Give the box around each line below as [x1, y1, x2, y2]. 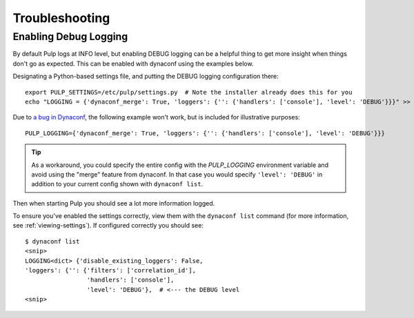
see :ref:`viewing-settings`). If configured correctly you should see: [12, 221, 204, 230]
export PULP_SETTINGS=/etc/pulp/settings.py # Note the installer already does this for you [25, 88, 353, 96]
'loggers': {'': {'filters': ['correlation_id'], [25, 266, 197, 275]
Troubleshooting [12, 10, 110, 26]
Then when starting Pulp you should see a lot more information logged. [12, 199, 215, 207]
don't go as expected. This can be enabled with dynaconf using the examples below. [12, 59, 254, 68]
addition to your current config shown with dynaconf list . [31, 180, 204, 188]
